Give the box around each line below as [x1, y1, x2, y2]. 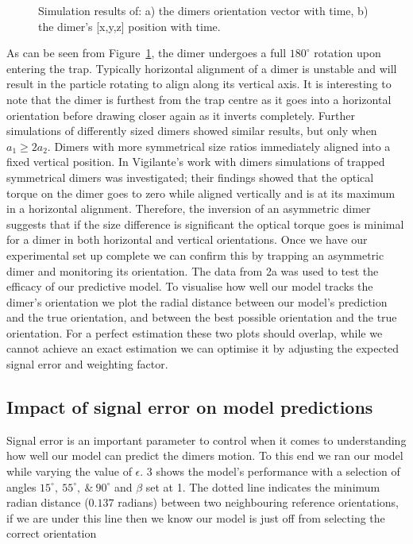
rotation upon [314, 44, 381, 61]
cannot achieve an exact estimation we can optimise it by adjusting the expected [6, 340, 399, 357]
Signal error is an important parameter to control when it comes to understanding [6, 431, 407, 448]
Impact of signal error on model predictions [6, 395, 373, 419]
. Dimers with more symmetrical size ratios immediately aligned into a [47, 137, 391, 154]
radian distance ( [6, 494, 89, 511]
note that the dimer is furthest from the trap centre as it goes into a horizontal [6, 91, 392, 107]
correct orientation [6, 525, 97, 542]
